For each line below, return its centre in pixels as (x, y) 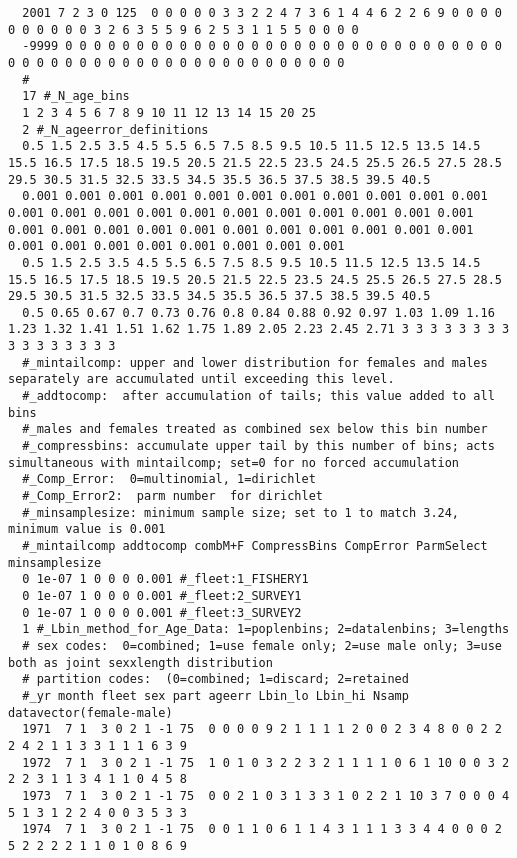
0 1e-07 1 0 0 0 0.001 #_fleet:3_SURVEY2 (162, 612)
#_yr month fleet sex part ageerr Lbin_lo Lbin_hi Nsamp (215, 695)
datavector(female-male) (90, 712)
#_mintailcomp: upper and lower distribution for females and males (255, 362)
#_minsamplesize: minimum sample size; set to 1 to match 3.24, (241, 512)
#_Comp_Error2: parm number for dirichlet (172, 496)
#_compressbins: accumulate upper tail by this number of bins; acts (258, 446)
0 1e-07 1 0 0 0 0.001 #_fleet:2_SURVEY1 (162, 595)
